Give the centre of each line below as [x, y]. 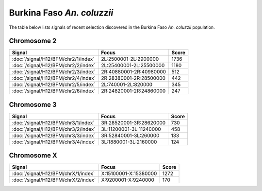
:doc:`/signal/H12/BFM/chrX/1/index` [53, 174]
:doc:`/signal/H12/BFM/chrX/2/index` [54, 180]
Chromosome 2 [33, 41]
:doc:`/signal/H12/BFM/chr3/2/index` [54, 129]
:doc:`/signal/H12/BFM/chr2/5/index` [54, 85]
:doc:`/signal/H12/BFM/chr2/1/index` [53, 59]
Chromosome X [33, 156]
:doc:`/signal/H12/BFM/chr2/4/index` [54, 78]
